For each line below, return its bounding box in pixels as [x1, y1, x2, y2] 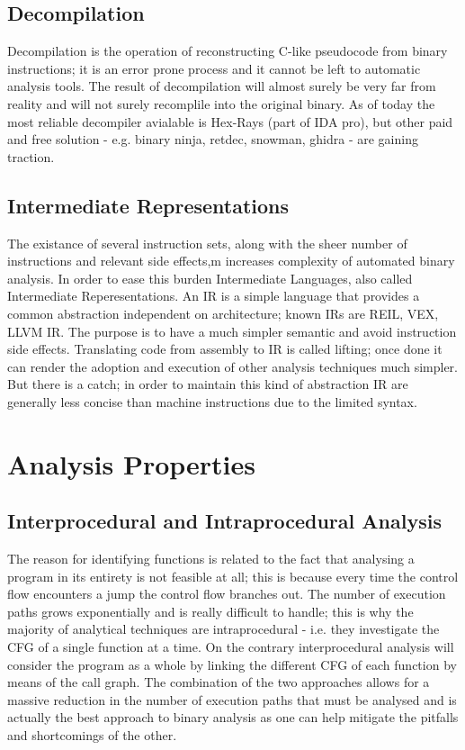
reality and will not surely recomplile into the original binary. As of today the [7, 94, 435, 113]
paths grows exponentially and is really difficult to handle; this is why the [7, 601, 414, 620]
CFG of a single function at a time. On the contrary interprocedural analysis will [7, 637, 454, 656]
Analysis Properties [7, 445, 255, 482]
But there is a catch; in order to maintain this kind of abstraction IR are [7, 375, 408, 393]
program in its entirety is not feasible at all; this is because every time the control [7, 566, 459, 585]
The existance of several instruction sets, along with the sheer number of [7, 233, 407, 252]
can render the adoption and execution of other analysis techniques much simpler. [7, 357, 458, 375]
